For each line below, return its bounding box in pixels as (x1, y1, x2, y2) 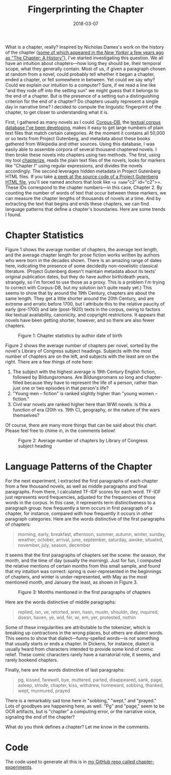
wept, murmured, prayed (17, 687, 70, 694)
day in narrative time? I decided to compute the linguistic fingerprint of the (5, 103, 162, 110)
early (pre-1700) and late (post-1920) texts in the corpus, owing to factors (5, 306, 161, 312)
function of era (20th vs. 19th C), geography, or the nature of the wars (12, 406, 160, 413)
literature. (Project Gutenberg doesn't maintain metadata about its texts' (5, 268, 157, 274)
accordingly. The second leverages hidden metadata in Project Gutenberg (5, 168, 161, 174)
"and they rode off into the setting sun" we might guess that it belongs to (5, 87, 159, 93)
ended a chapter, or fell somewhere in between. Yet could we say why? (5, 76, 155, 82)
